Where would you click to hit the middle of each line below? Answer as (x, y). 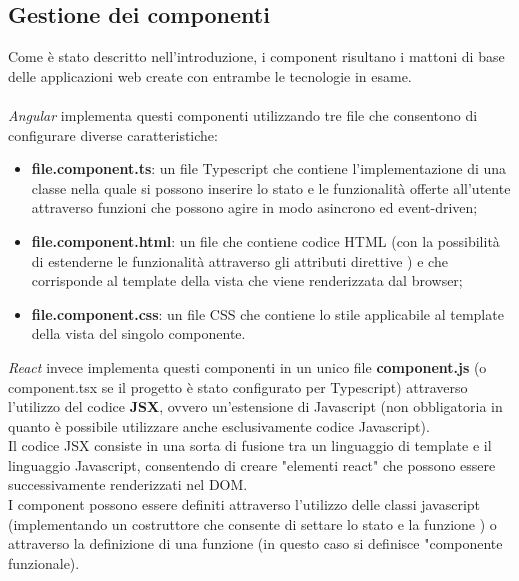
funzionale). (44, 562)
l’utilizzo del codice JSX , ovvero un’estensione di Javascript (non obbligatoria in (255, 406)
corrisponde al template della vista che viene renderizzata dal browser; (247, 280)
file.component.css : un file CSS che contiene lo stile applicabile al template (267, 313)
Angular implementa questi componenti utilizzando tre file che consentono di (243, 114)
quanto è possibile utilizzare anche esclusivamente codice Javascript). (219, 425)
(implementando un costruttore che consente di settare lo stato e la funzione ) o (252, 523)
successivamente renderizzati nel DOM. (128, 484)
